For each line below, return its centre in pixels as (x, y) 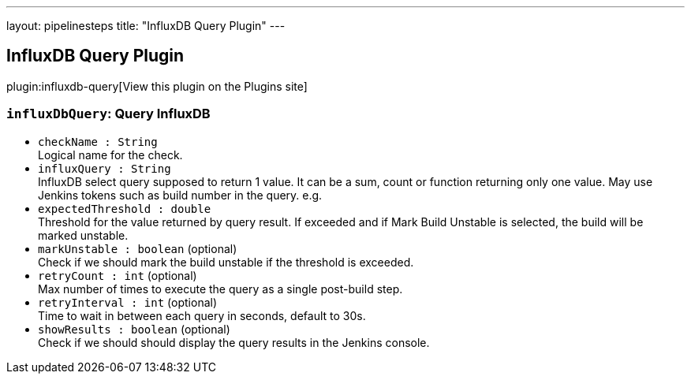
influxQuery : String (105, 168)
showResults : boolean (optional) (134, 329)
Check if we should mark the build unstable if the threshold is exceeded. (226, 262)
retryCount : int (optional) (118, 275)
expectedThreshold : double (125, 209)
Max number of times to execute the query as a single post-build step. (220, 289)
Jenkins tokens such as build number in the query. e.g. (180, 195)
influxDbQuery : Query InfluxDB (108, 114)
